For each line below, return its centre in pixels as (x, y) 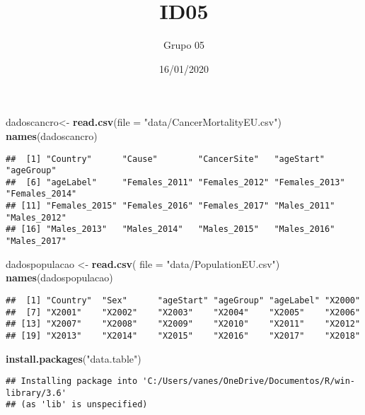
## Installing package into (72, 381)
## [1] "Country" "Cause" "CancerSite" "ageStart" (166, 159)
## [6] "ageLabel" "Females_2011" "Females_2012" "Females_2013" (175, 182)
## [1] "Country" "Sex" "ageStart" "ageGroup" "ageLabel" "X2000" (183, 300)
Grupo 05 (184, 45)
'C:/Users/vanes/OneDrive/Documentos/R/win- (249, 381)
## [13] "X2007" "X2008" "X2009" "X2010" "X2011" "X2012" (183, 324)
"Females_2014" (41, 194)
